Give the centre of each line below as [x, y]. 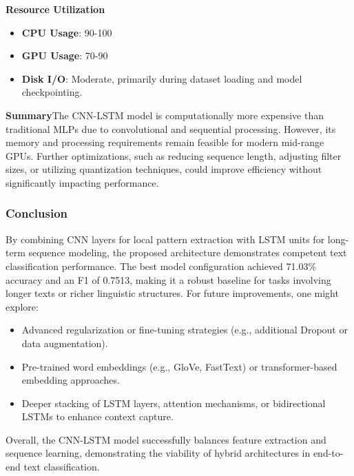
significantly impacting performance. [82, 182]
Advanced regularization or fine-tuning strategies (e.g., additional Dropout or [185, 330]
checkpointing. [52, 92]
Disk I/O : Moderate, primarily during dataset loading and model [162, 78]
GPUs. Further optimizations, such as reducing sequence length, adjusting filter [174, 155]
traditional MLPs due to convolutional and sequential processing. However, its [171, 128]
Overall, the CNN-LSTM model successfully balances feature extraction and [166, 439]
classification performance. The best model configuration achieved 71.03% [161, 266]
